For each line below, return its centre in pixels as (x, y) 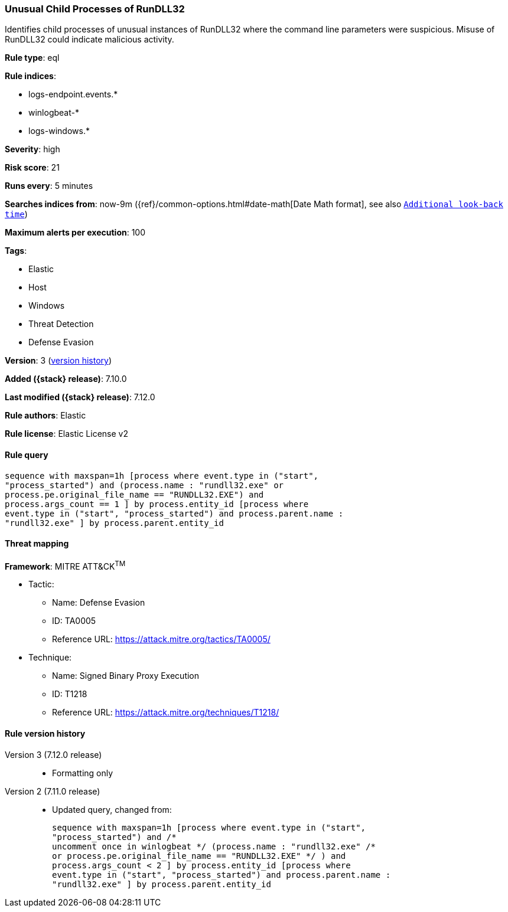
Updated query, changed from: (112, 809)
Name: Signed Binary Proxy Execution (126, 676)
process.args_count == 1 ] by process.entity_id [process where (157, 504)
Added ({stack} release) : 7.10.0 (66, 379)
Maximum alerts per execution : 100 (75, 233)
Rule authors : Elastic (45, 416)
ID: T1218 (70, 694)
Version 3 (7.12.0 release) (53, 754)
